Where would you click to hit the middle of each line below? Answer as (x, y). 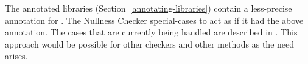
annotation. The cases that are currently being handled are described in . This (151, 32)
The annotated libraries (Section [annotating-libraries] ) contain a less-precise (149, 8)
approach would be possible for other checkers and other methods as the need (150, 44)
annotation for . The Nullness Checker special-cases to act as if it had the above (154, 20)
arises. (16, 56)
